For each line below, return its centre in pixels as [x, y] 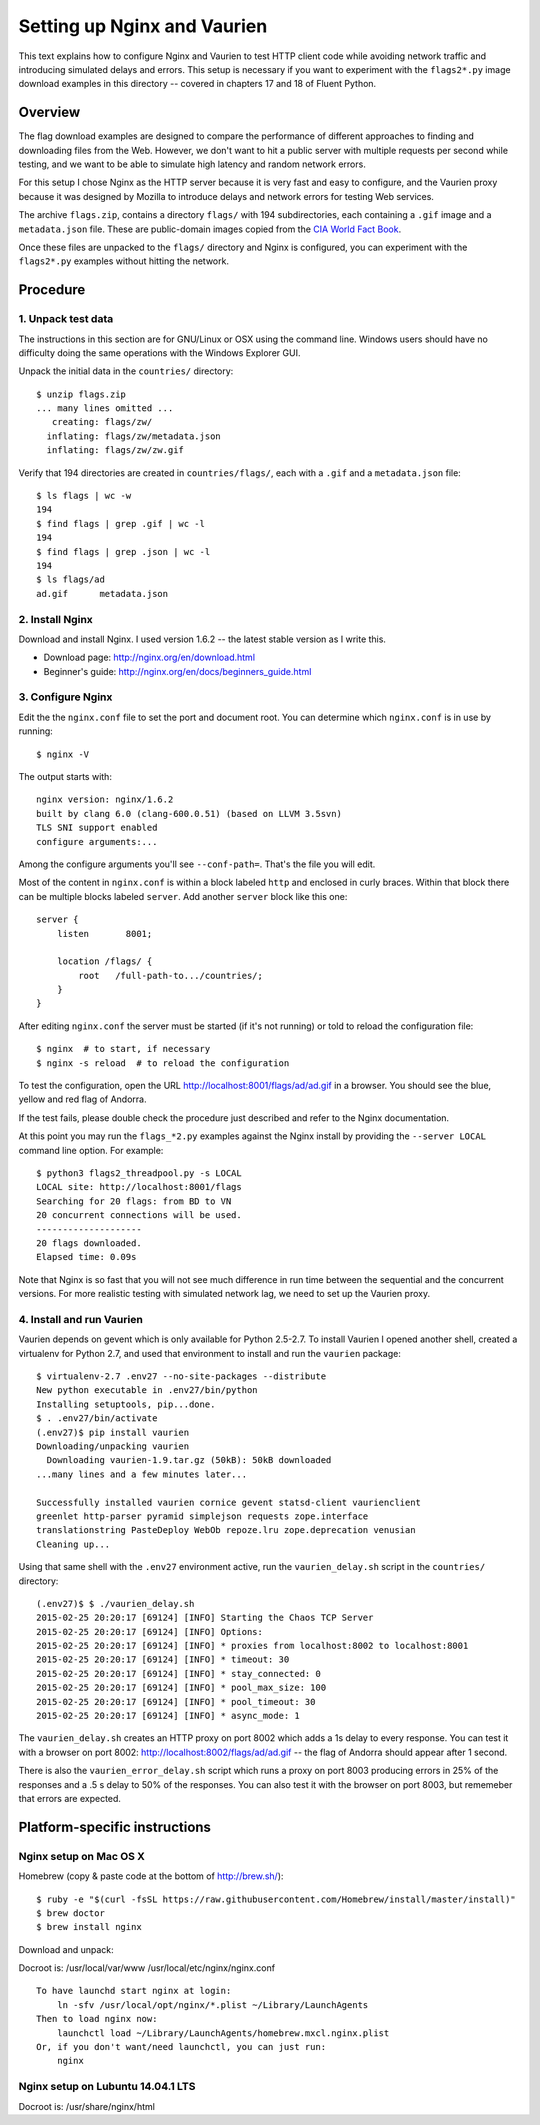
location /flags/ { [104, 961]
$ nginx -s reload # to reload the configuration [163, 1063]
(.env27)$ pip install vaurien [113, 1432]
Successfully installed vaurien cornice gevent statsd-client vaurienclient [229, 1502]
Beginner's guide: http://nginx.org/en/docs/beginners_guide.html [177, 671]
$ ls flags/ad [70, 579]
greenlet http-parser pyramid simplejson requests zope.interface [202, 1516]
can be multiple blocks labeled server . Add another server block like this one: [183, 896]
